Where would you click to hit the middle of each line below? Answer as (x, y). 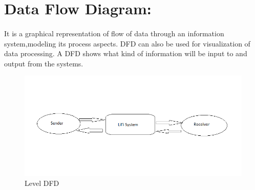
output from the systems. (44, 63)
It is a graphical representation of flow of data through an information (114, 33)
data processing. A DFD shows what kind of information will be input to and (126, 53)
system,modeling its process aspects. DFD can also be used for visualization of (127, 43)
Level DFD (42, 183)
